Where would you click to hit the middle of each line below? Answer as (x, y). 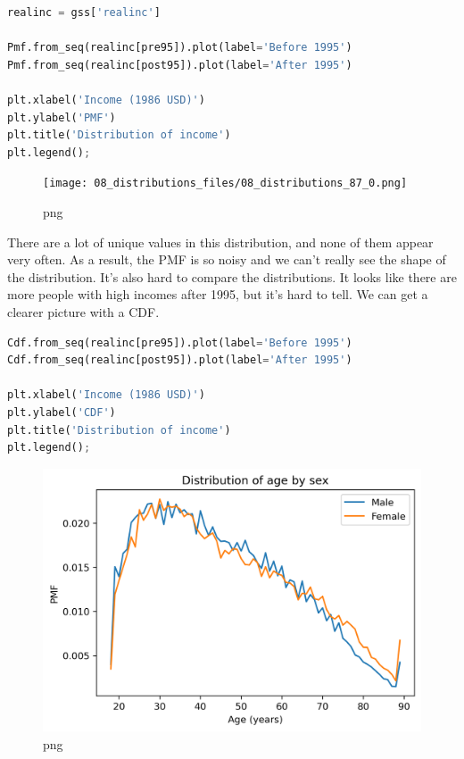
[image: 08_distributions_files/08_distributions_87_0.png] (225, 183)
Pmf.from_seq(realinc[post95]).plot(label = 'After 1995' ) (180, 65)
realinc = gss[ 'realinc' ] (84, 13)
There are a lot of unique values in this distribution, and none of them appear (220, 242)
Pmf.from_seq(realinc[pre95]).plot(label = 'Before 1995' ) (180, 48)
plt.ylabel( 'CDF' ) (62, 412)
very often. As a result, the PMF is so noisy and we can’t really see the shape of (227, 259)
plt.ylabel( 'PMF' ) (62, 117)
